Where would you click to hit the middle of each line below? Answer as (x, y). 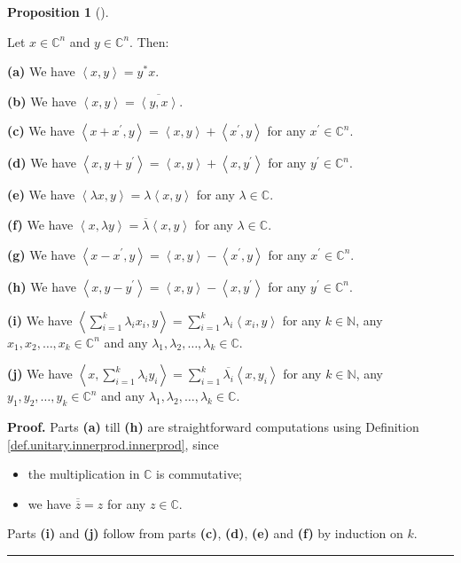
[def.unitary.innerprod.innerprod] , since (113, 444)
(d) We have (42, 163)
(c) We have (41, 131)
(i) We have (40, 320)
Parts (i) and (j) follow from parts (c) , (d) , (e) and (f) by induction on (205, 533)
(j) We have (40, 374)
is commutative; (199, 474)
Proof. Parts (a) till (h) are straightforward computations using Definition (213, 426)
